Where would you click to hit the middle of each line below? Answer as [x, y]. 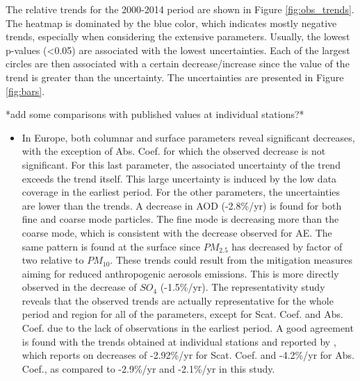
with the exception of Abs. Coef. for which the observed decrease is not [174, 151]
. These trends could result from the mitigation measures [231, 260]
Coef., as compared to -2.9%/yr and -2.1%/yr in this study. [148, 368]
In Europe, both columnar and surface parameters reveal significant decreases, [188, 137]
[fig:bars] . [25, 91]
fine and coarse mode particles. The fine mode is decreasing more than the [180, 219]
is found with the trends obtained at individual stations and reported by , [179, 341]
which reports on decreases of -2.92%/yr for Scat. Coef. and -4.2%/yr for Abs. [188, 355]
